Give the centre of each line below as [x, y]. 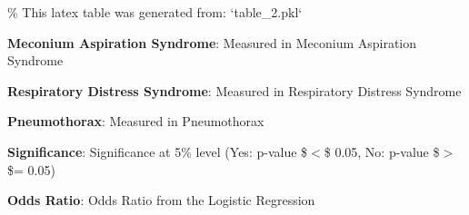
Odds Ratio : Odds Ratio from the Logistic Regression [161, 200]
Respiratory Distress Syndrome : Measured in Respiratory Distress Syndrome [234, 90]
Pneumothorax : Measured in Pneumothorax [136, 121]
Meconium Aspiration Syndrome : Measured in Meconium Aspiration [212, 42]
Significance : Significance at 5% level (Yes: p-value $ [158, 151]
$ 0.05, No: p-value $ [382, 151]
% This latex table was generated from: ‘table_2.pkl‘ [155, 12]
